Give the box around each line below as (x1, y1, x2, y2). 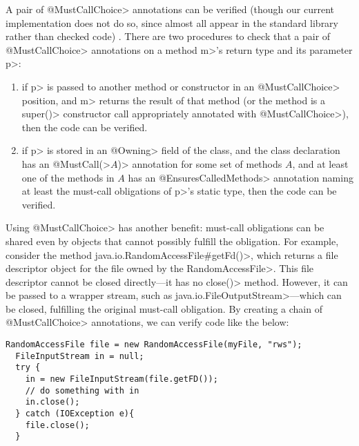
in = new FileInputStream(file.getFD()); (25, 374, 218, 385)
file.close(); (25, 420, 90, 430)
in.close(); (25, 397, 80, 407)
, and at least (292, 156, 349, 171)
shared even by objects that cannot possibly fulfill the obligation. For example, (6, 233, 339, 248)
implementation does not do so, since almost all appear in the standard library (6, 15, 339, 30)
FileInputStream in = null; (15, 351, 144, 361)
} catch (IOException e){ (15, 409, 135, 418)
